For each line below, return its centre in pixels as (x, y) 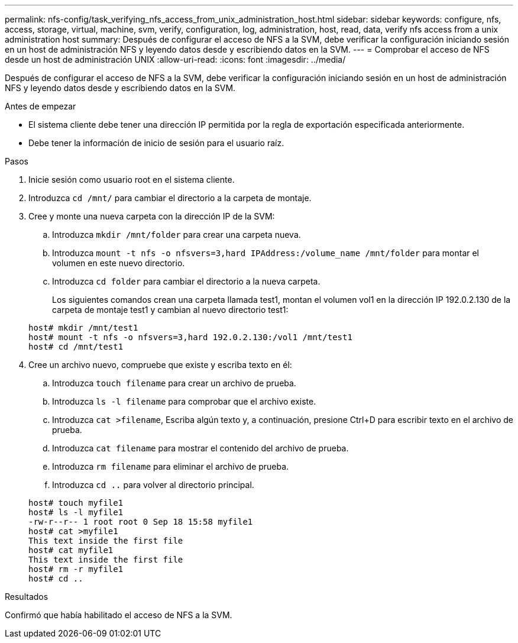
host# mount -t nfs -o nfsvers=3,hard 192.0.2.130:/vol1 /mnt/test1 (190, 337)
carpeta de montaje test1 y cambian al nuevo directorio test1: (170, 310)
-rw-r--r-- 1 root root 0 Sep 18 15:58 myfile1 (141, 522)
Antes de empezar (41, 106)
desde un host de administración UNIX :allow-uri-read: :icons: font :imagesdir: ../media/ (175, 59)
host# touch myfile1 (76, 503)
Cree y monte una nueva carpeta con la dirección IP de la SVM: (152, 216)
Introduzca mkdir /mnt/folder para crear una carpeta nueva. (177, 235)
